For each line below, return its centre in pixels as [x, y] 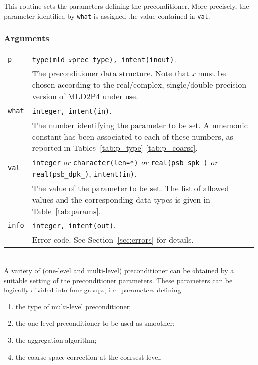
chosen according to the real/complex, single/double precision [139, 85]
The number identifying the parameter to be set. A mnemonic [140, 125]
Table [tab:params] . [66, 211]
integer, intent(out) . [74, 225]
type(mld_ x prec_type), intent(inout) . [104, 59]
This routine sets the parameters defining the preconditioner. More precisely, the [127, 6]
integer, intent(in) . [72, 111]
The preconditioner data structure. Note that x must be [129, 73]
